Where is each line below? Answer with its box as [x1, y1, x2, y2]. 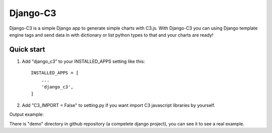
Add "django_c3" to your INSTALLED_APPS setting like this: [22, 58, 146, 64]
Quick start [9, 45, 45, 54]
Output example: [9, 111, 44, 117]
